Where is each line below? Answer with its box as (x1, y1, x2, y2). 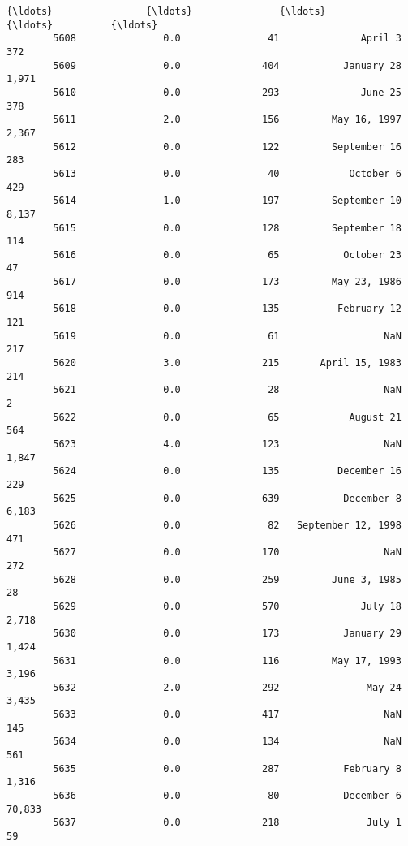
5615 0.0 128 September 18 (53, 222, 402, 234)
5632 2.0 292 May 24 (53, 681, 402, 693)
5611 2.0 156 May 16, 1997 (53, 114, 402, 126)
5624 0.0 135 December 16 (53, 465, 402, 477)
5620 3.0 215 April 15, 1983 (53, 357, 402, 369)
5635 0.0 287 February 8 (53, 762, 402, 775)
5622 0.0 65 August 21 (53, 411, 402, 423)
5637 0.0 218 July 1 (53, 817, 402, 829)
